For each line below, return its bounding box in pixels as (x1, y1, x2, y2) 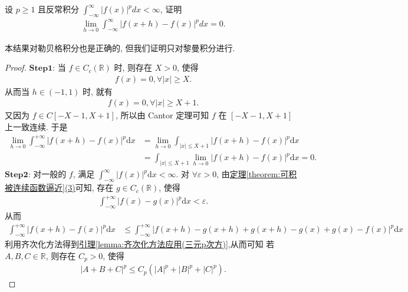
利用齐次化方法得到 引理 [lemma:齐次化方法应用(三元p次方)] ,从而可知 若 (5, 238, 275, 250)
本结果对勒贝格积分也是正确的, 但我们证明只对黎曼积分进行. (5, 41, 235, 54)
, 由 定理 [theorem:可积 (216, 168, 297, 180)
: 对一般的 (28, 168, 67, 180)
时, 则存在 (114, 61, 153, 74)
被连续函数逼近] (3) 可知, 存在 (5, 181, 114, 194)
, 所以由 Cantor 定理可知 (115, 109, 209, 121)
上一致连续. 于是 (5, 120, 68, 132)
